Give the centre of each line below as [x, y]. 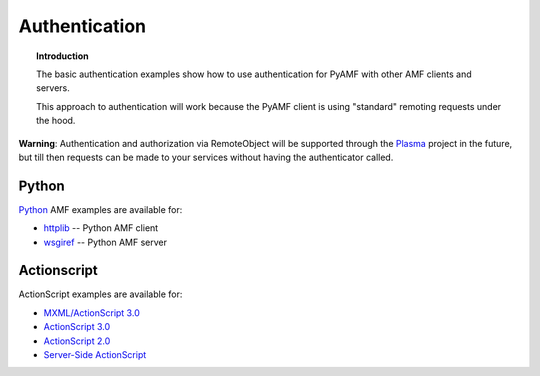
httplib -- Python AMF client [101, 228]
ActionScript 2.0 [77, 341]
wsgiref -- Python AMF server [105, 242]
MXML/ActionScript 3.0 [91, 312]
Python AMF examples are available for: [100, 209]
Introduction [62, 56]
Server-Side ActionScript [95, 355]
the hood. [56, 121]
